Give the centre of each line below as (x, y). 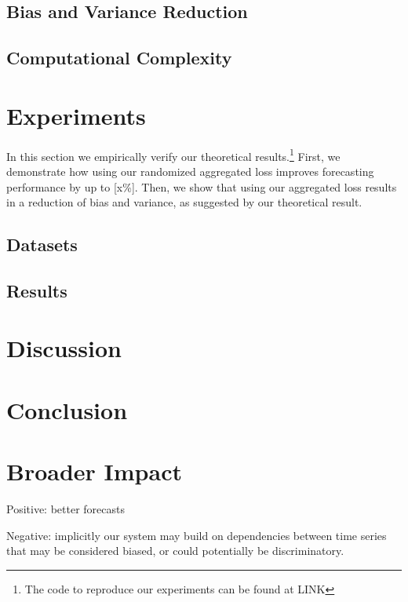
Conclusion (67, 409)
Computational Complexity (119, 58)
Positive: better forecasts (66, 509)
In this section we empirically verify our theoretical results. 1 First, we (173, 155)
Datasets (42, 244)
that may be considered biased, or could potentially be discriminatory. (175, 551)
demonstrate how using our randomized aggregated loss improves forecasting (190, 171)
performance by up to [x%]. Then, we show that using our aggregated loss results (202, 186)
